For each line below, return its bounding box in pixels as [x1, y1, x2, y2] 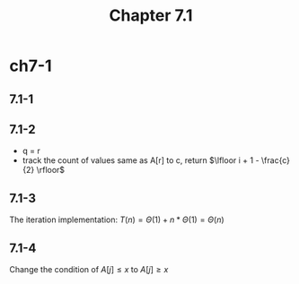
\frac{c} [260, 155, 290, 166]
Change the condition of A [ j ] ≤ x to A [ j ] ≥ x [9, 264, 169, 275]
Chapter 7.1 [109, 5, 193, 26]
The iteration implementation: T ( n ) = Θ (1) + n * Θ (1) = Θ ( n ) [9, 214, 224, 225]
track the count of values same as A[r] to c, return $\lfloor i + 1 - [22, 155, 259, 166]
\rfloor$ [36, 165, 66, 176]
